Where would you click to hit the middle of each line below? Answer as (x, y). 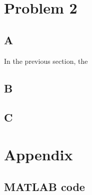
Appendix (38, 154)
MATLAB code (44, 186)
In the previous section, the (46, 61)
